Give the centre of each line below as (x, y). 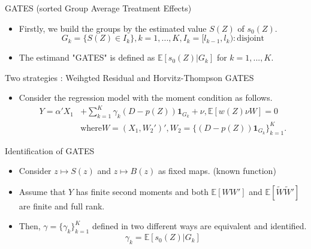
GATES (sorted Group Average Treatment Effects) (98, 8)
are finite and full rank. (62, 205)
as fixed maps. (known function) (217, 171)
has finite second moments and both (142, 191)
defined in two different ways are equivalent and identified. (199, 226)
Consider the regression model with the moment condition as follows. (146, 97)
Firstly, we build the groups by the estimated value (113, 28)
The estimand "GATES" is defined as (87, 57)
